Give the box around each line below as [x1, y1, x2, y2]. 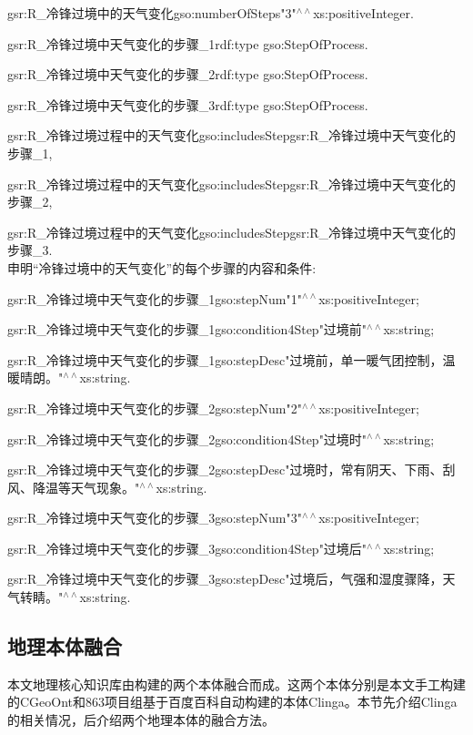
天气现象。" [70, 477, 140, 496]
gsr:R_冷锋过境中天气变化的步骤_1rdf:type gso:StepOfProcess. [7, 34, 368, 53]
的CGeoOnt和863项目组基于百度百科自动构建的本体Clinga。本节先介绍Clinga [7, 692, 458, 711]
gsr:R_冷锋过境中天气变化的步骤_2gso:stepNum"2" [7, 398, 302, 417]
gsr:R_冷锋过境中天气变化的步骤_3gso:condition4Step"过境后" [7, 538, 367, 557]
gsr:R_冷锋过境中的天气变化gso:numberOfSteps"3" [7, 4, 297, 22]
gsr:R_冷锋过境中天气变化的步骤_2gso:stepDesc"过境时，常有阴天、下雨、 [7, 460, 443, 479]
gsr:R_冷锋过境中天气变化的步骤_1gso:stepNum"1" [7, 289, 302, 308]
